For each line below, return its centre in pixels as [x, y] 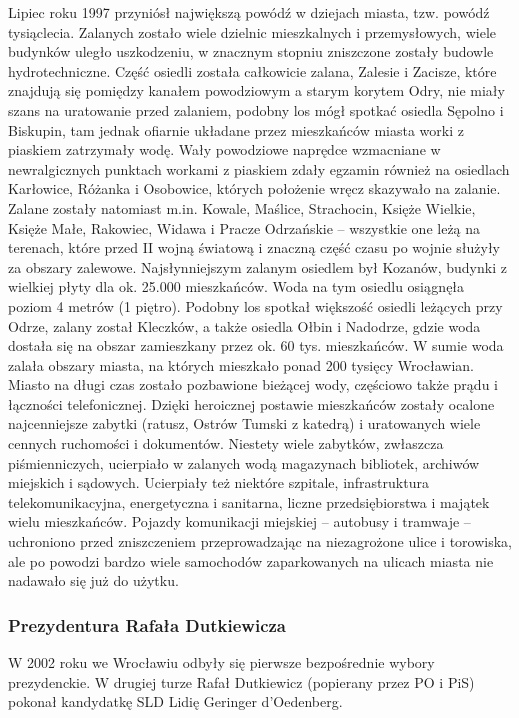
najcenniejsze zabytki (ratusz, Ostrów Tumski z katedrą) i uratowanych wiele [244, 423]
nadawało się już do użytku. [93, 580]
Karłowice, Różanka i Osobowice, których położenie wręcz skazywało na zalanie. [254, 188]
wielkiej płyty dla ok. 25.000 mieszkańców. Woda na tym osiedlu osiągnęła [236, 286]
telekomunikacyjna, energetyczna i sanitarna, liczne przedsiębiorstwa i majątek [249, 501]
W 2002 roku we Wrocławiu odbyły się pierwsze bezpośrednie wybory [221, 662]
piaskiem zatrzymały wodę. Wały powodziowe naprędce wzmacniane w [224, 149]
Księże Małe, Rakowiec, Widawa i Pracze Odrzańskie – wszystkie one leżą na [244, 227]
